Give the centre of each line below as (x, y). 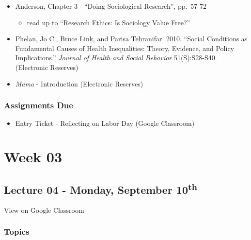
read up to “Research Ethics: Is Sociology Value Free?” (109, 22)
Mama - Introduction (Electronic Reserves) (79, 83)
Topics (17, 231)
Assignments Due (39, 105)
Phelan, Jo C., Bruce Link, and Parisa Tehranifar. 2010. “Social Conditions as (131, 39)
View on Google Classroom (44, 210)
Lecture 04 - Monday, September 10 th (101, 188)
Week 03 (33, 157)
